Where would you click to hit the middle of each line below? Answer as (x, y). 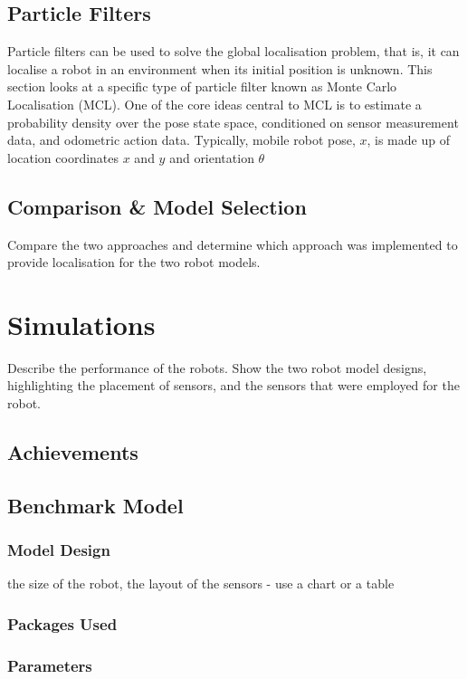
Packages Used (62, 623)
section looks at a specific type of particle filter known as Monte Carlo (202, 86)
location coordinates (63, 157)
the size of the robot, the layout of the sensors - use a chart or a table (201, 583)
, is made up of (408, 140)
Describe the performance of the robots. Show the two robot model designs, (217, 367)
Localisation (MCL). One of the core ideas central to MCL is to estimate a (214, 104)
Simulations (81, 324)
